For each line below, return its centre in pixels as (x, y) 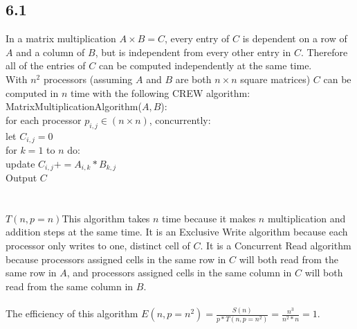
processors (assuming (88, 79)
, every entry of (197, 38)
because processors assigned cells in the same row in (116, 259)
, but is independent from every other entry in (193, 52)
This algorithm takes (106, 218)
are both (193, 79)
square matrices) (275, 79)
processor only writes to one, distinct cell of (98, 246)
